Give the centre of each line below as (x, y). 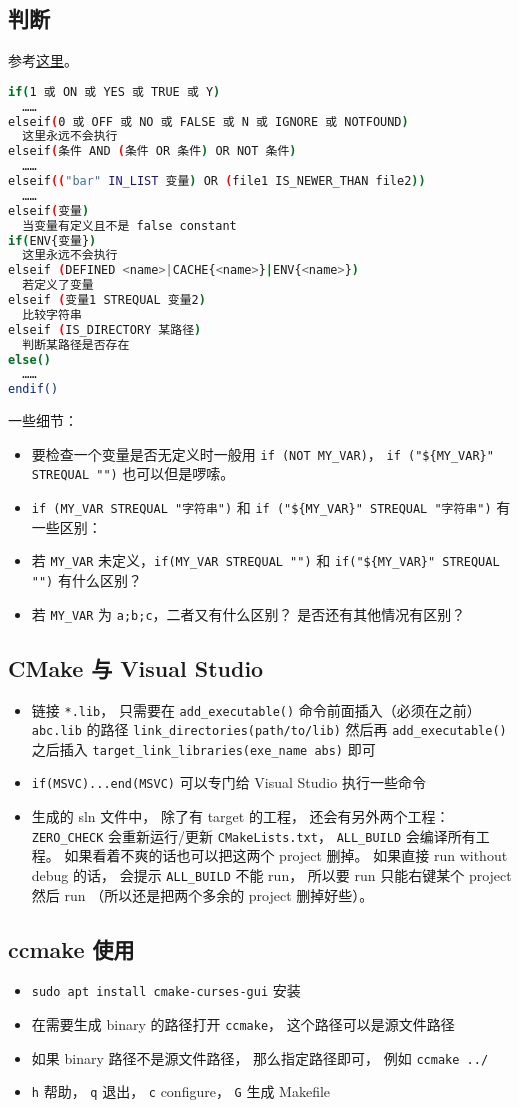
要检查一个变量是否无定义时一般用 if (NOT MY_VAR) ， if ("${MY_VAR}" (262, 453)
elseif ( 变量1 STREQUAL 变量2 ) (107, 300)
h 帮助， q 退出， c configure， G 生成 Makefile (181, 1091)
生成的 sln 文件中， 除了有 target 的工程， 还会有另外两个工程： (240, 816)
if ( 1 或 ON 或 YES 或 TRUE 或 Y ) (114, 91)
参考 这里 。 (43, 60)
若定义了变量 (58, 285)
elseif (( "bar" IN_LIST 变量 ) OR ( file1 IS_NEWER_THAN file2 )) (217, 181)
